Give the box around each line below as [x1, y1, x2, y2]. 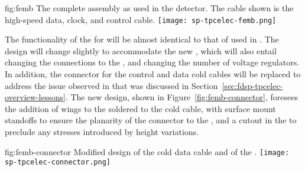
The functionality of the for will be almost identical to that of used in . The [5, 33, 279, 45]
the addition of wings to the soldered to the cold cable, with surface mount [5, 102, 276, 114]
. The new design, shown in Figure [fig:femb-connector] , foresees [65, 91, 298, 103]
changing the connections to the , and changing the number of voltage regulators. [5, 56, 300, 68]
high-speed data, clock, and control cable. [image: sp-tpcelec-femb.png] [5, 13, 277, 25]
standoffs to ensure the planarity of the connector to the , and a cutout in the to [5, 114, 297, 126]
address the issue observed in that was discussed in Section [5, 79, 218, 91]
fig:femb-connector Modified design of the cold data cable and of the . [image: [5, 145, 290, 157]
